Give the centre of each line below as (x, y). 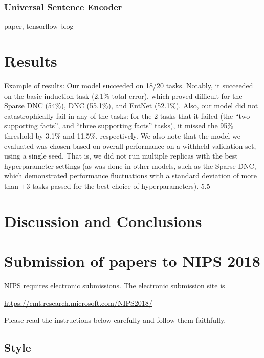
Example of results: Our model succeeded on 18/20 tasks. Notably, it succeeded (129, 85)
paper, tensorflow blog (39, 26)
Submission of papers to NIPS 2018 (132, 261)
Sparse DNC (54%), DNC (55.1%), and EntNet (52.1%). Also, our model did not (131, 106)
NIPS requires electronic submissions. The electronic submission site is (115, 285)
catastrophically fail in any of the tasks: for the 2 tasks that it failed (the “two (127, 115)
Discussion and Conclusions (103, 221)
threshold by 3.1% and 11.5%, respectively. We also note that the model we (122, 135)
